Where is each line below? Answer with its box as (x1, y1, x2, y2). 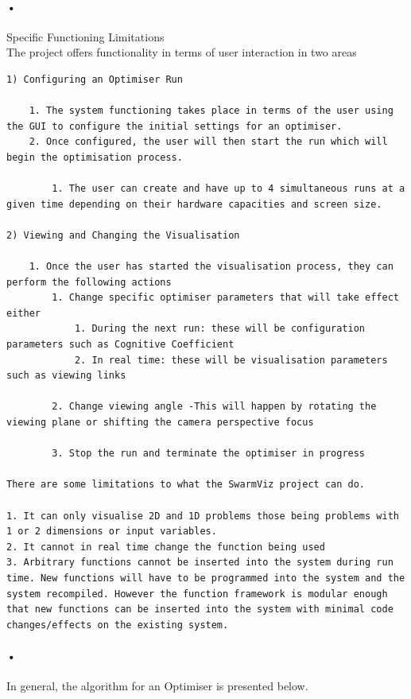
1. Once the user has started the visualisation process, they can (29, 261, 394, 273)
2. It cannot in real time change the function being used (6, 541, 325, 553)
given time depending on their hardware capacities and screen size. (6, 198, 382, 210)
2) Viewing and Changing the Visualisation (6, 229, 240, 241)
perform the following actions (6, 276, 172, 288)
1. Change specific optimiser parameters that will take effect (52, 292, 399, 304)
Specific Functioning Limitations (6, 28, 165, 45)
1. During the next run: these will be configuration (74, 323, 366, 335)
